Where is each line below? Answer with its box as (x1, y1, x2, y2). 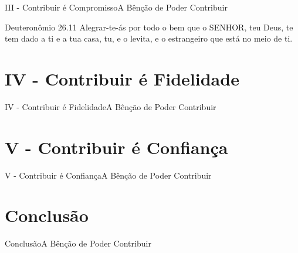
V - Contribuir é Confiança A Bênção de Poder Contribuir (5, 169, 212, 181)
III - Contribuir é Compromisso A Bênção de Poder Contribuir (5, 1, 228, 13)
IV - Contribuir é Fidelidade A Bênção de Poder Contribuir (5, 100, 216, 112)
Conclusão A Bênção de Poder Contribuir (5, 237, 151, 249)
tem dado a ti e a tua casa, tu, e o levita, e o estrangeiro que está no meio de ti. (5, 32, 293, 45)
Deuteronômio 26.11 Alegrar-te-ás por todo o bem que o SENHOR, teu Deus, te (5, 20, 293, 33)
